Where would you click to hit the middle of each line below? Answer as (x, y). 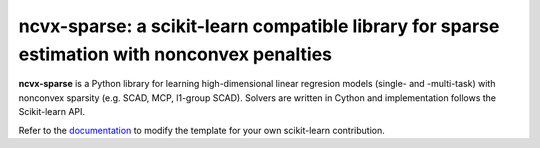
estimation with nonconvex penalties (175, 54)
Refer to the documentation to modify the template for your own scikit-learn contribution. (201, 130)
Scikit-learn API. (51, 112)
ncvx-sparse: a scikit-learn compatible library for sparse (259, 26)
